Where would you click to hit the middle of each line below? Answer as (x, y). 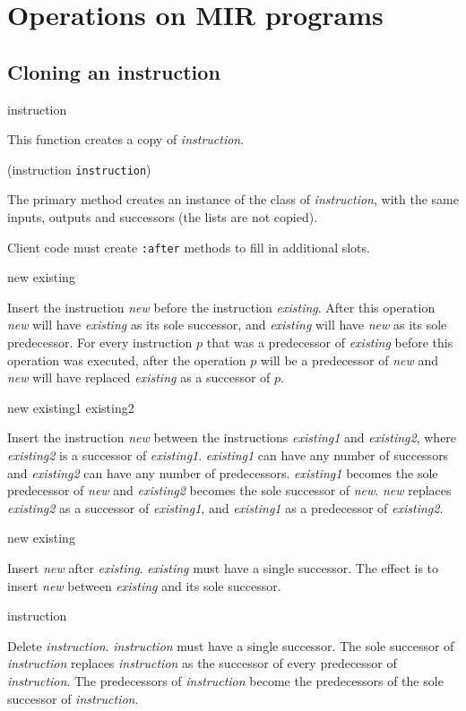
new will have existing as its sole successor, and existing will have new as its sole (227, 325)
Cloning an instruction (114, 71)
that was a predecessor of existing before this (330, 343)
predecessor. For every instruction (100, 343)
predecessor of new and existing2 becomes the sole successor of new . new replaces (229, 490)
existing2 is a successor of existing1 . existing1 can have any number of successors (228, 455)
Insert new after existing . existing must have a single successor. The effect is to (223, 567)
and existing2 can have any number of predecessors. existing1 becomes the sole (223, 472)
